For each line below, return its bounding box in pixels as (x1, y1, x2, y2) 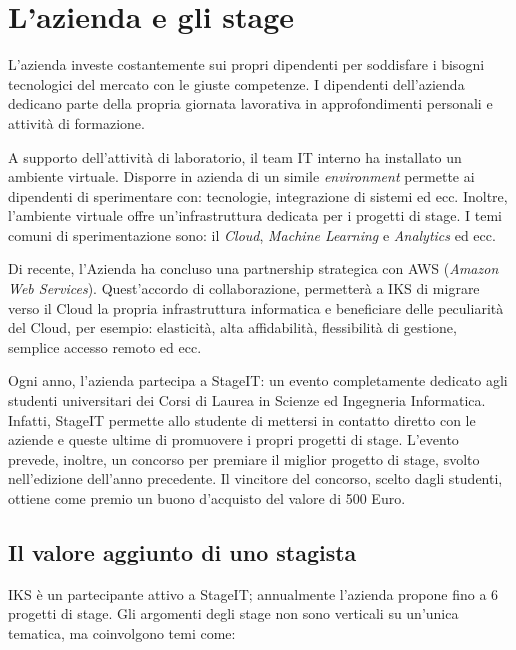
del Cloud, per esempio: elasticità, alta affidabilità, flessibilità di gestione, (8, 317, 457, 338)
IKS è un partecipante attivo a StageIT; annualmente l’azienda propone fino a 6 (8, 583, 499, 604)
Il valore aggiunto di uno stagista (8, 536, 357, 567)
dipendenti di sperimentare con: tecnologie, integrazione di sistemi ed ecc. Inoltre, (8, 185, 508, 206)
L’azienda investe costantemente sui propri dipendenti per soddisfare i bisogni (8, 54, 485, 75)
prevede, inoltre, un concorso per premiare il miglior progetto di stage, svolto (8, 448, 480, 469)
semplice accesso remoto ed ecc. (8, 336, 202, 357)
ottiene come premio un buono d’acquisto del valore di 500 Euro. (8, 488, 406, 508)
